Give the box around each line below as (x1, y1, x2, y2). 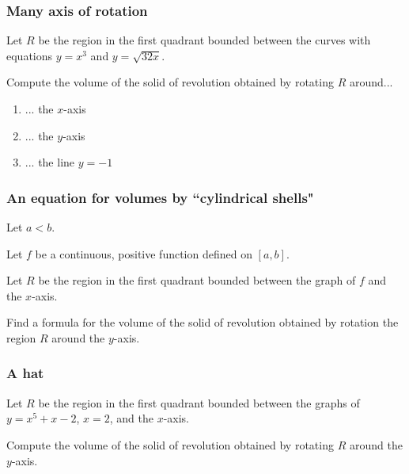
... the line (25, 154, 75, 170)
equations (6, 47, 53, 63)
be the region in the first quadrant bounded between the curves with (38, 32, 371, 48)
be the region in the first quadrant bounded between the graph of (38, 272, 356, 289)
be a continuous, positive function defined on (35, 245, 252, 262)
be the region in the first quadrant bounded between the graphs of (38, 394, 360, 411)
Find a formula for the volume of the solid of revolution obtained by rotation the (6, 314, 399, 331)
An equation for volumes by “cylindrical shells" (6, 187, 314, 207)
